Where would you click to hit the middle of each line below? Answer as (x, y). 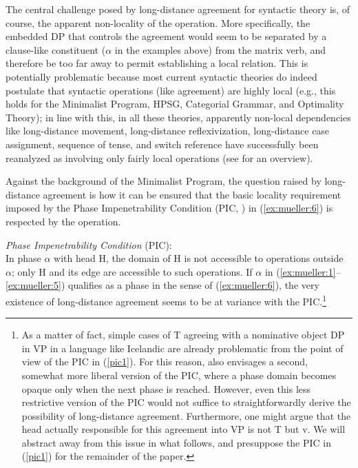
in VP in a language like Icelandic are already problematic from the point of (182, 348)
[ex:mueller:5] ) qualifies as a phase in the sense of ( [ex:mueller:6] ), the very (162, 285)
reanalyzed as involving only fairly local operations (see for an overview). (159, 157)
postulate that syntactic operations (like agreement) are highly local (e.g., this (171, 90)
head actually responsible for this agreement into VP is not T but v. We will (183, 429)
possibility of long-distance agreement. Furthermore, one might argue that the (186, 415)
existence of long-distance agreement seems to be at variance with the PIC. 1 (166, 300)
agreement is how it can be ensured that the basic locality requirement (192, 194)
